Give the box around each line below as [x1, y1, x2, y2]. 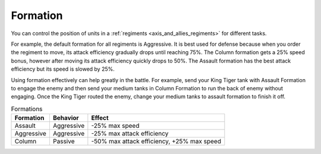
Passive [52, 137, 75, 146]
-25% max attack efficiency [91, 130, 169, 138]
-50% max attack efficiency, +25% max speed [91, 137, 221, 146]
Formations [11, 105, 43, 113]
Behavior [52, 114, 80, 122]
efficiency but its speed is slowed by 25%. [11, 65, 115, 73]
